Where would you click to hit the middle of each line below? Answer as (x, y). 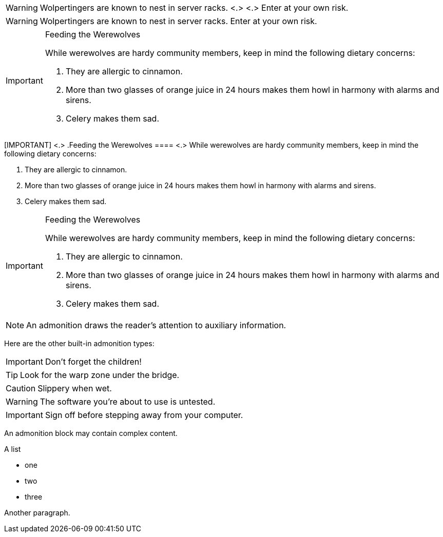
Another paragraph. (37, 513)
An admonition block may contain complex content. (91, 433)
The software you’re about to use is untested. (128, 402)
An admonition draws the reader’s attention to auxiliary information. (156, 325)
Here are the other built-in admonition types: (79, 343)
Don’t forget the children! (93, 362)
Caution (21, 388)
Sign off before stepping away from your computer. (144, 415)
